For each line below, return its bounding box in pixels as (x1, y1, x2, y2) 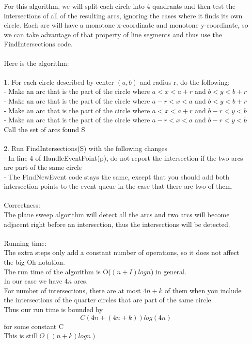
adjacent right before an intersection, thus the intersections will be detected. (4, 219, 230, 229)
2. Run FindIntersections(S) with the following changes (4, 143, 168, 153)
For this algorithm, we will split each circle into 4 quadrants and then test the (4, 1, 236, 11)
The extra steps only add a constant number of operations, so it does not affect (4, 247, 239, 257)
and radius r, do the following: (140, 76, 230, 87)
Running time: (4, 238, 47, 248)
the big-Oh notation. (4, 257, 65, 267)
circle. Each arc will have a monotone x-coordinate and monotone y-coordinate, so (4, 20, 248, 30)
